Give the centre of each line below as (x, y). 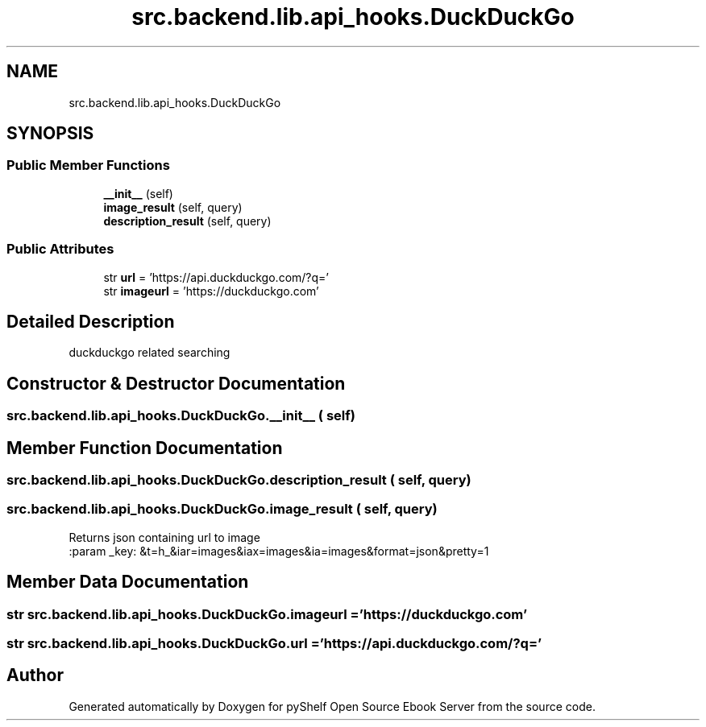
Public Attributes (60, 249)
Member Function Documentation (145, 448)
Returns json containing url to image (164, 537)
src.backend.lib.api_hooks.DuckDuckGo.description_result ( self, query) (239, 480)
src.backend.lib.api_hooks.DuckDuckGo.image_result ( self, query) (222, 509)
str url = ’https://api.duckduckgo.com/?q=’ (216, 277)
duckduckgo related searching (150, 353)
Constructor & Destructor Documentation (176, 383)
